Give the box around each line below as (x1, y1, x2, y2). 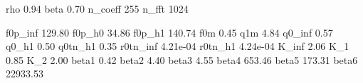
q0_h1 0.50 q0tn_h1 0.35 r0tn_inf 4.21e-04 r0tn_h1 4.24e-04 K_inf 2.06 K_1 (6, 39, 349, 53)
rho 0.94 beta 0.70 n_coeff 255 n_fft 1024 (6, 1, 189, 15)
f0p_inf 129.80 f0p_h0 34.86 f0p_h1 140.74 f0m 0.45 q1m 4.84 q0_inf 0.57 (6, 25, 333, 39)
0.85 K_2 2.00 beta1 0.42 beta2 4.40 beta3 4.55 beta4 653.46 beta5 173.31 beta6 (6, 52, 358, 67)
